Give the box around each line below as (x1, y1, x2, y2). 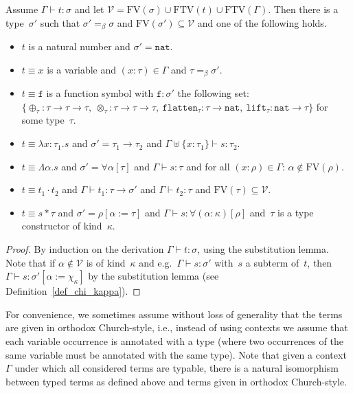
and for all (186, 159, 230, 173)
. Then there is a (268, 2, 339, 16)
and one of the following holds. (197, 15, 327, 30)
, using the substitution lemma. (197, 242, 329, 256)
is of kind (86, 255, 126, 269)
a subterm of (245, 255, 299, 269)
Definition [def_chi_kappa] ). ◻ (5, 284, 141, 298)
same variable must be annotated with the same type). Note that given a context (5, 347, 347, 361)
